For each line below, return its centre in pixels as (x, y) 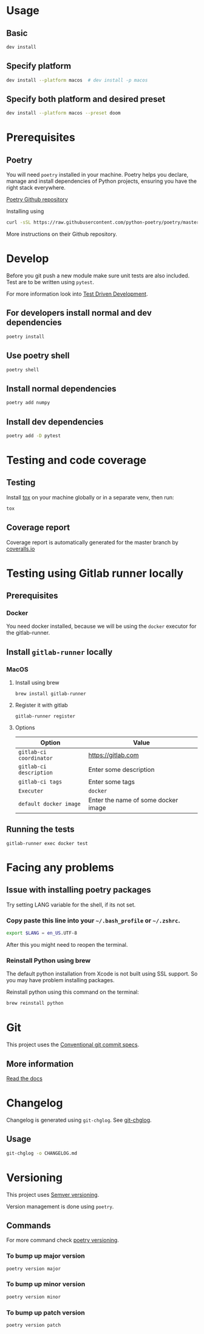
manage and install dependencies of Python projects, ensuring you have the (102, 181)
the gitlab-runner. (28, 633)
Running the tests (40, 829)
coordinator (35, 758)
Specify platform (39, 66)
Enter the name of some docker (133, 801)
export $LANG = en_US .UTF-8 (42, 933)
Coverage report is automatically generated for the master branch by (92, 542)
